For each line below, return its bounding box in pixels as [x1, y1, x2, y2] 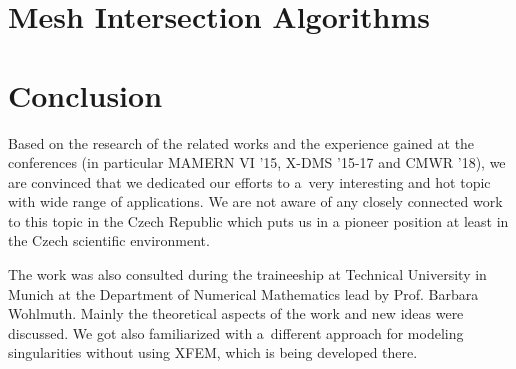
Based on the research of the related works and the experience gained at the [8, 132, 475, 153]
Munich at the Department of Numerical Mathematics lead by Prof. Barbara [8, 283, 479, 304]
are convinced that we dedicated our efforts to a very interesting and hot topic [8, 171, 491, 192]
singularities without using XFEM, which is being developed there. [8, 342, 418, 363]
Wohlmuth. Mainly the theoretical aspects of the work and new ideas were [8, 303, 464, 324]
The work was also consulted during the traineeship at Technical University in [8, 264, 487, 285]
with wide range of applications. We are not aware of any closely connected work [8, 191, 503, 212]
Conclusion [8, 74, 163, 115]
